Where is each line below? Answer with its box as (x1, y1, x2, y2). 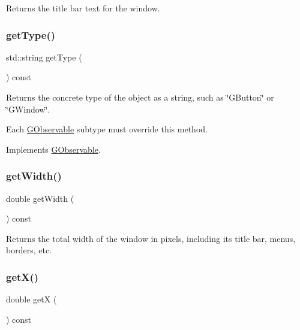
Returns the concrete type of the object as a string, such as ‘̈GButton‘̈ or (6, 91, 274, 103)
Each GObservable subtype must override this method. (6, 123, 208, 135)
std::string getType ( (6, 50, 82, 63)
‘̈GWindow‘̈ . (6, 102, 50, 115)
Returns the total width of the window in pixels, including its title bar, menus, (6, 232, 296, 244)
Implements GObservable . (6, 143, 101, 155)
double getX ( (6, 293, 57, 305)
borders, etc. (6, 244, 52, 256)
